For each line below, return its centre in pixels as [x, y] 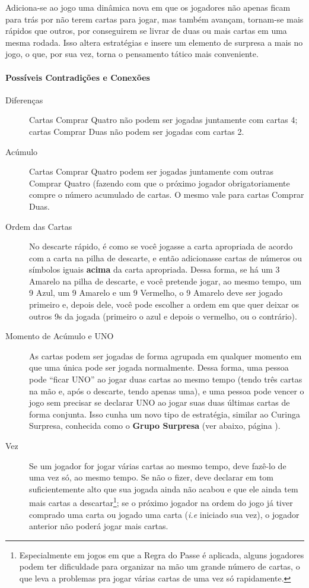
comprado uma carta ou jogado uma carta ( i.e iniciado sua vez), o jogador [164, 514]
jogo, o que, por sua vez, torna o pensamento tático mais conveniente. [132, 54]
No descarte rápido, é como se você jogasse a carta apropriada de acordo [161, 246]
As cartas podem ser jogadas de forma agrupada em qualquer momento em [165, 355]
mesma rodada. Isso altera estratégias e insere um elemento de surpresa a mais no [154, 42]
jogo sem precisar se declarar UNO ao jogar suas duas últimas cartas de [160, 402]
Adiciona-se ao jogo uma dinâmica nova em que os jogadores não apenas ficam [148, 7]
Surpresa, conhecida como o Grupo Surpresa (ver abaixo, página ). [155, 426]
